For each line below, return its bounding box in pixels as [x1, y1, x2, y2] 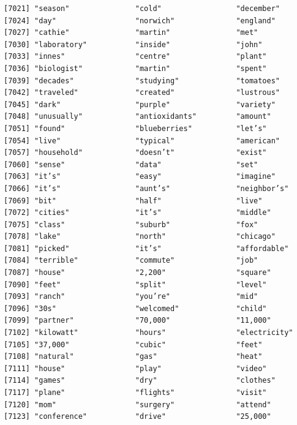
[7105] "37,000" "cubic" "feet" [4, 340, 263, 349]
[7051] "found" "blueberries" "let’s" [4, 124, 267, 133]
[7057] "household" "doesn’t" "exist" [4, 148, 267, 157]
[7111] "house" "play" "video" [4, 364, 267, 373]
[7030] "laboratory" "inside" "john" [4, 40, 263, 49]
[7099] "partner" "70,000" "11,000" [4, 316, 271, 325]
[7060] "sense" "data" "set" [4, 160, 258, 169]
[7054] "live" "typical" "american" [4, 136, 280, 145]
